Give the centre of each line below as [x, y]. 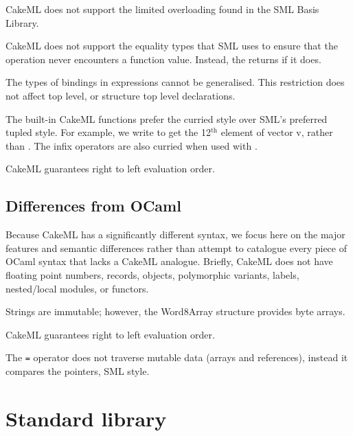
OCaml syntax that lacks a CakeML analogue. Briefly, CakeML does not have [169, 261]
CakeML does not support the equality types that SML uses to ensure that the [172, 46]
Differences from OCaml [93, 206]
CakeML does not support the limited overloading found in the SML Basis [162, 9]
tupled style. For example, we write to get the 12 [108, 132]
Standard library [86, 418]
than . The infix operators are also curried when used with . [132, 145]
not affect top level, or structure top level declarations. [121, 95]
